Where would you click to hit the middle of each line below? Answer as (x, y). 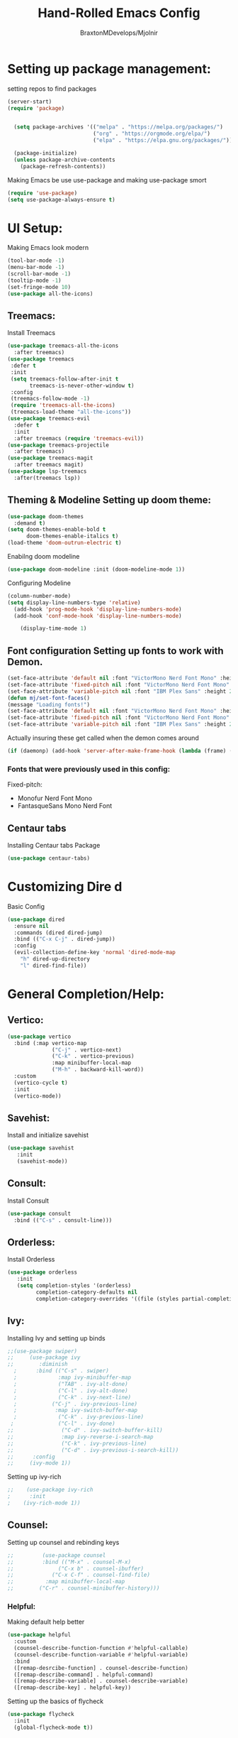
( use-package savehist (41, 1148)
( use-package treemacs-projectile (58, 445)
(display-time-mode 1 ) (53, 629)
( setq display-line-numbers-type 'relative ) (74, 602)
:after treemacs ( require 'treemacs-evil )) (79, 438)
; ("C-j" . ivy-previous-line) (76, 1404)
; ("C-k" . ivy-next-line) (73, 1397)
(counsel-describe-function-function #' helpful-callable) (101, 1649)
